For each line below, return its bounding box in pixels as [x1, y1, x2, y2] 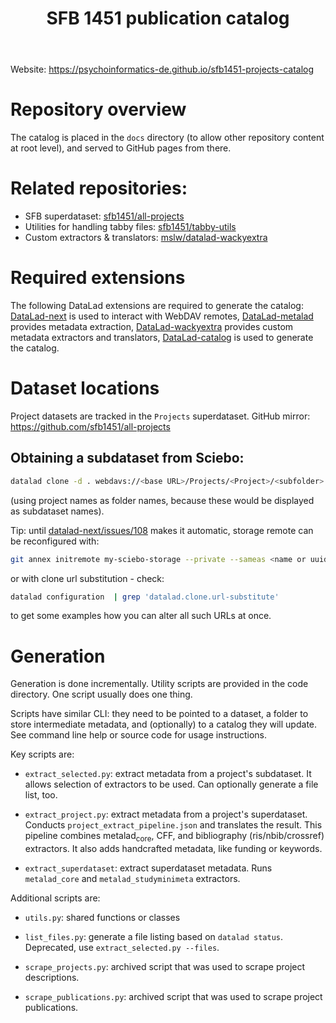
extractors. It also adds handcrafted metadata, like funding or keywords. [24, 843, 323, 855]
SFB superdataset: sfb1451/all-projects [24, 210, 185, 222]
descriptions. [24, 972, 80, 984]
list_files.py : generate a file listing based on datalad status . [24, 931, 284, 943]
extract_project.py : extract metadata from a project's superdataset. [24, 808, 308, 821]
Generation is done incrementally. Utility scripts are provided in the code [10, 678, 309, 690]
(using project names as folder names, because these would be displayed [10, 494, 315, 506]
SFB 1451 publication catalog [46, 7, 290, 30]
